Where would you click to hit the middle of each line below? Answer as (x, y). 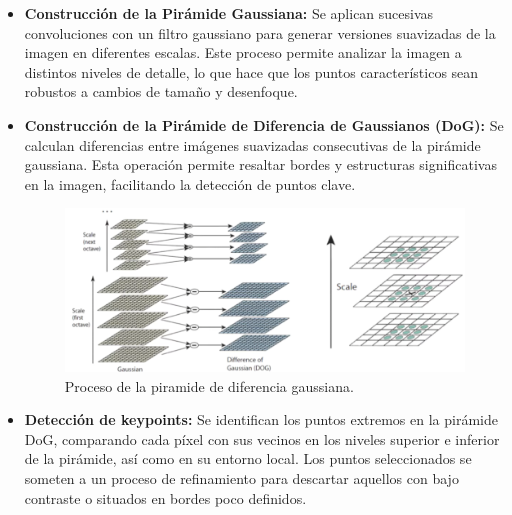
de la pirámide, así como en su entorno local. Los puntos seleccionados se (248, 458)
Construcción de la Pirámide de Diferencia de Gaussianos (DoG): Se (264, 124)
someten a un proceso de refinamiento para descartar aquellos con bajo (241, 478)
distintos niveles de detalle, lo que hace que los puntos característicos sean (251, 71)
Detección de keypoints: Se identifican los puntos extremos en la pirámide (261, 419)
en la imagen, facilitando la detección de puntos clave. (190, 183)
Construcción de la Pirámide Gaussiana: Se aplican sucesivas (229, 13)
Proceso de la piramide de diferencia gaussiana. (209, 385)
